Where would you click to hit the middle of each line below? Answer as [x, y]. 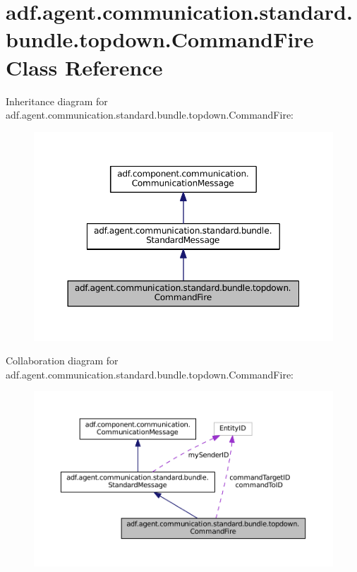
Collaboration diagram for [62, 361]
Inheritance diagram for [57, 101]
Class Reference [84, 67]
